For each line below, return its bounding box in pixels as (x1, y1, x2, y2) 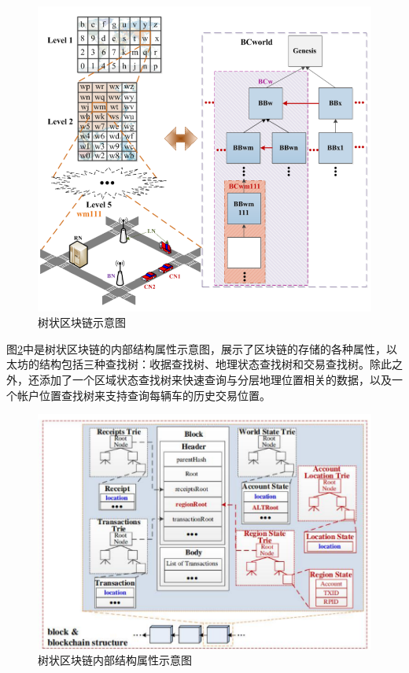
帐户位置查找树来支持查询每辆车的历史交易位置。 (17, 386, 271, 403)
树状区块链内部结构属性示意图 (38, 652, 192, 668)
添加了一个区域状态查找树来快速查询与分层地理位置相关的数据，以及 (39, 371, 392, 387)
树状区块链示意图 (38, 314, 126, 331)
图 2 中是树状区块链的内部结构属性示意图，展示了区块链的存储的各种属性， (6, 340, 386, 357)
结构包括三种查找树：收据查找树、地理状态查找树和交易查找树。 (39, 356, 370, 372)
